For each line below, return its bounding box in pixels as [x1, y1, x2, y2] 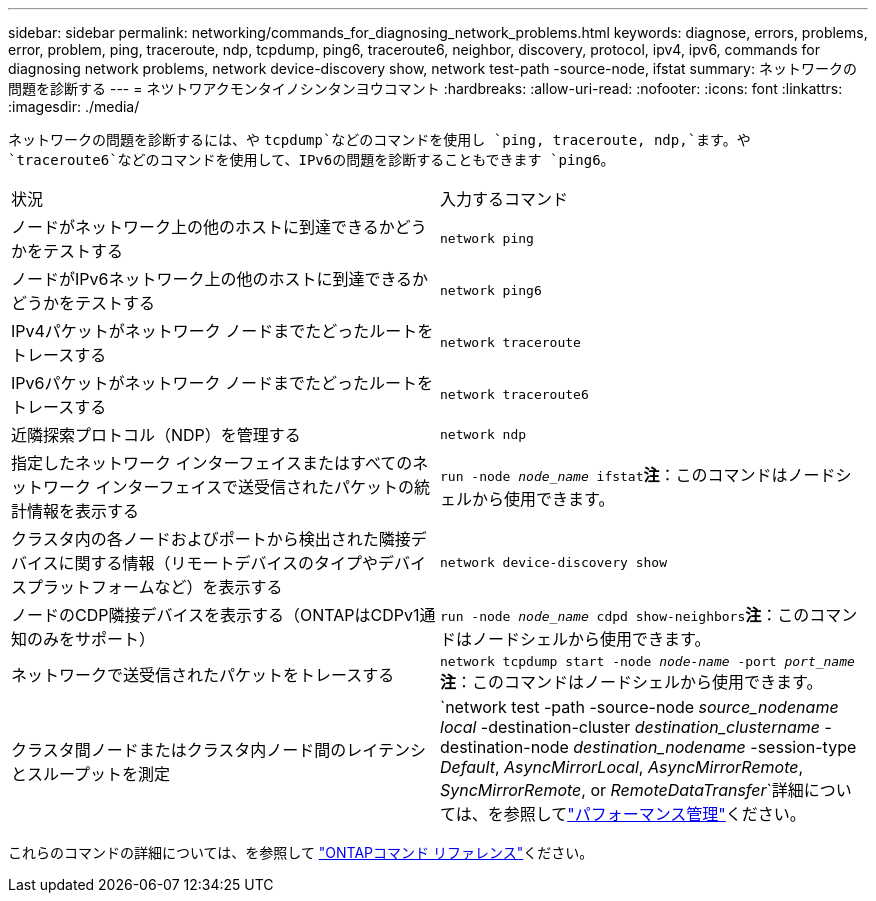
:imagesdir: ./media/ [8, 98, 140, 115]
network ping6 [440, 282, 542, 298]
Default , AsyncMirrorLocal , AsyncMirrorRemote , [440, 757, 804, 777]
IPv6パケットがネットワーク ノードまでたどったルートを [11, 373, 433, 393]
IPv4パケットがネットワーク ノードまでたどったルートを [11, 321, 434, 341]
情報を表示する [27, 501, 140, 521]
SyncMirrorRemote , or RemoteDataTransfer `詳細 [440, 780, 804, 800]
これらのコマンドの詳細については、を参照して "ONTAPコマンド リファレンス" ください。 [8, 844, 594, 861]
